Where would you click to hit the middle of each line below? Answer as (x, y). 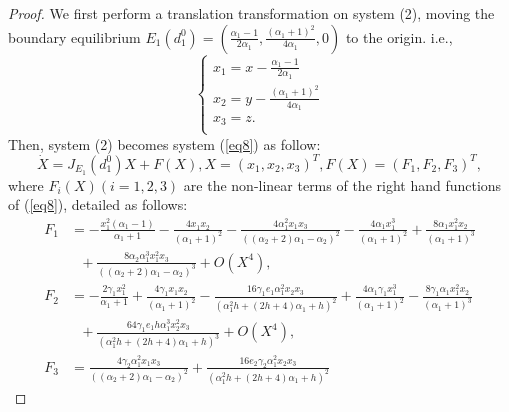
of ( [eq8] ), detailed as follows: (98, 204)
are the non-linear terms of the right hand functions (342, 184)
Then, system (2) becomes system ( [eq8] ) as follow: (164, 143)
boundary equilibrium (74, 36)
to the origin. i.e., (399, 36)
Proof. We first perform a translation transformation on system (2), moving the (251, 13)
